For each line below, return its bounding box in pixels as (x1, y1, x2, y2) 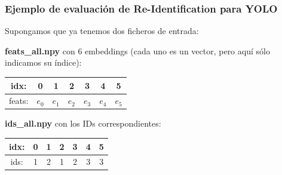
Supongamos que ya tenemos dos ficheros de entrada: (5, 24, 199, 37)
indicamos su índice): (5, 56, 82, 69)
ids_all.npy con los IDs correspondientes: (5, 117, 161, 130)
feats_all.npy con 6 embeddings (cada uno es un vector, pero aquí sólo (5, 44, 270, 57)
